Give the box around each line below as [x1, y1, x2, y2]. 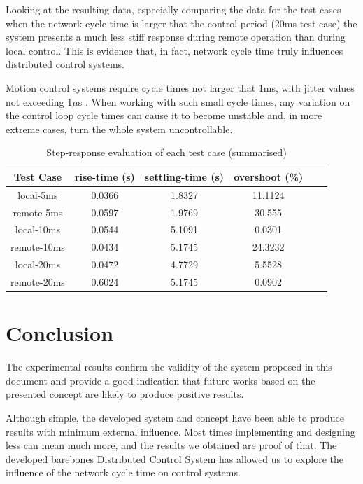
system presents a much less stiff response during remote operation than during [6, 29, 346, 44]
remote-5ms [13, 205, 63, 219]
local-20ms [15, 257, 61, 272]
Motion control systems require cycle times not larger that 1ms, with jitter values [6, 80, 355, 95]
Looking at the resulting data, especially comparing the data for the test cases [6, 2, 341, 16]
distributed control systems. [6, 57, 124, 71]
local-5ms [17, 187, 58, 202]
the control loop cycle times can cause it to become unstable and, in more [6, 108, 322, 123]
